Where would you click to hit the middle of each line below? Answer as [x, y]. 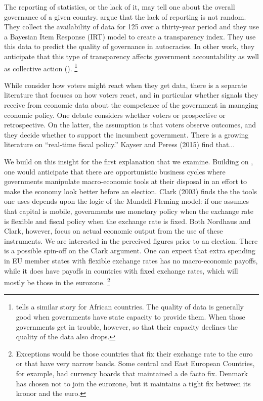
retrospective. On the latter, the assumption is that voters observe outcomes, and [130, 125]
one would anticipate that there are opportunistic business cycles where [115, 171]
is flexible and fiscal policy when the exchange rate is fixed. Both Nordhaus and [127, 221]
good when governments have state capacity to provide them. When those [130, 316]
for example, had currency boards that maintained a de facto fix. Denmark [132, 373]
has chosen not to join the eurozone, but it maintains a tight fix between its [133, 383]
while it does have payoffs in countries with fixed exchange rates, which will [121, 270]
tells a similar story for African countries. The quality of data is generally [130, 307]
